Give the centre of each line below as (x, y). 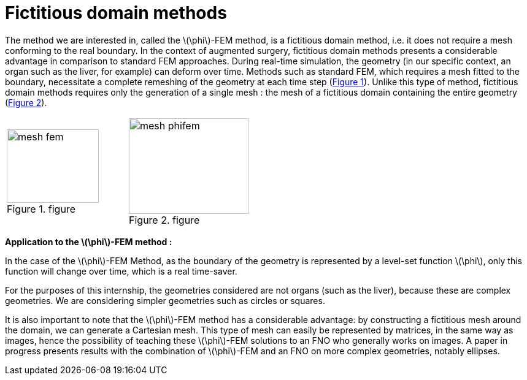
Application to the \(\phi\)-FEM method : (89, 241)
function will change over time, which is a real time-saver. (121, 271)
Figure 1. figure (41, 209)
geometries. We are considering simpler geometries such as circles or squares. (165, 300)
